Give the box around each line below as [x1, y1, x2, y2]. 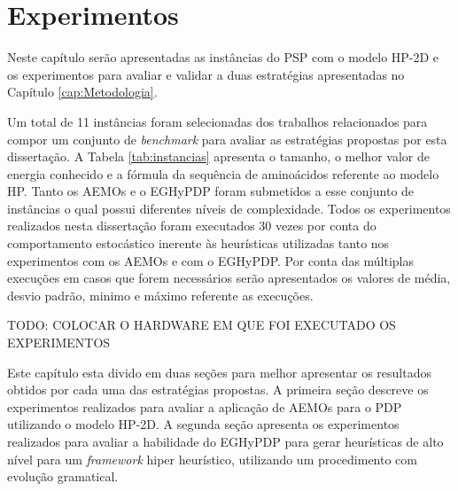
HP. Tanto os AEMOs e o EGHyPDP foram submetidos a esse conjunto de [7, 182, 415, 200]
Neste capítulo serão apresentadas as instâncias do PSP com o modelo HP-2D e [7, 48, 439, 66]
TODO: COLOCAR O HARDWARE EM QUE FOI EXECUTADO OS [7, 316, 396, 334]
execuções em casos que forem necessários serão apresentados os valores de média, [7, 269, 451, 287]
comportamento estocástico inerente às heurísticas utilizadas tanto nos [7, 234, 390, 253]
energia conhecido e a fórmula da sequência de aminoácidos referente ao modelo [7, 164, 439, 183]
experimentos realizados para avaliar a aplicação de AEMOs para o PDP [7, 397, 402, 416]
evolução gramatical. [7, 467, 119, 486]
